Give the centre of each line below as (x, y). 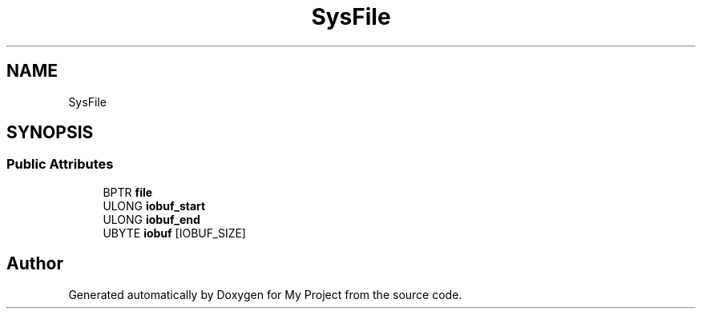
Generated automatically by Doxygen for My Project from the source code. (265, 294)
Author (35, 264)
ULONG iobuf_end (151, 219)
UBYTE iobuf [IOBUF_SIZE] (174, 233)
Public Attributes (60, 164)
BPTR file (128, 192)
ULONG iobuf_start (154, 205)
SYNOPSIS (50, 133)
